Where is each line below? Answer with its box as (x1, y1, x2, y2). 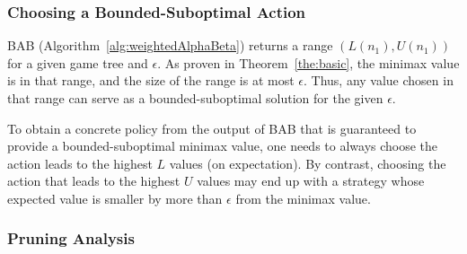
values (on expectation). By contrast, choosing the (169, 153, 446, 172)
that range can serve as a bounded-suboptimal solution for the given (7, 89, 383, 107)
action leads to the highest (7, 153, 153, 172)
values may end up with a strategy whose (197, 171, 425, 190)
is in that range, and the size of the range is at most (7, 71, 295, 90)
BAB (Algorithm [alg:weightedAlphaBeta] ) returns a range (7, 36, 333, 55)
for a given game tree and (7, 53, 148, 72)
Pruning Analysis (7, 227, 135, 250)
